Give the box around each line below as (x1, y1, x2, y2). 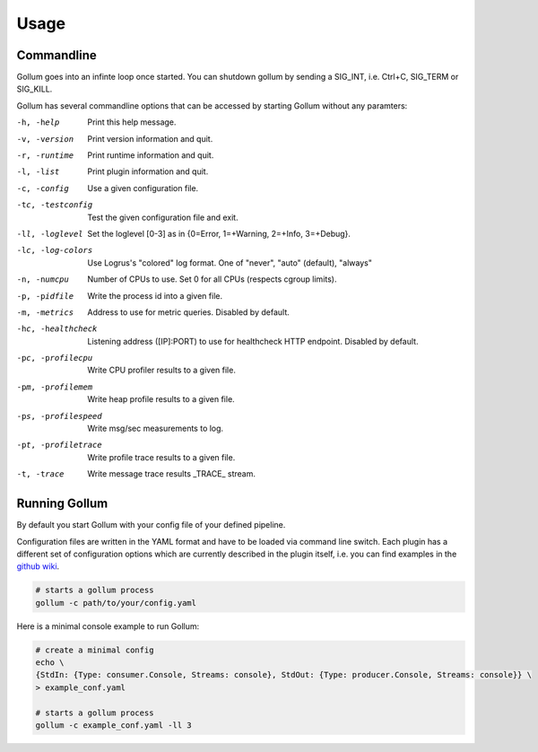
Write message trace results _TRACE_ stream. (87, 468, 256, 479)
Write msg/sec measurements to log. (87, 423, 224, 434)
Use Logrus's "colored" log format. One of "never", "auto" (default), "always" (87, 257, 372, 268)
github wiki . (16, 561, 60, 572)
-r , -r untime (16, 151, 74, 161)
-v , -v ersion (16, 134, 74, 144)
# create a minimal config (35, 644, 154, 655)
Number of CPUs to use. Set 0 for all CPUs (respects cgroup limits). (87, 274, 337, 284)
